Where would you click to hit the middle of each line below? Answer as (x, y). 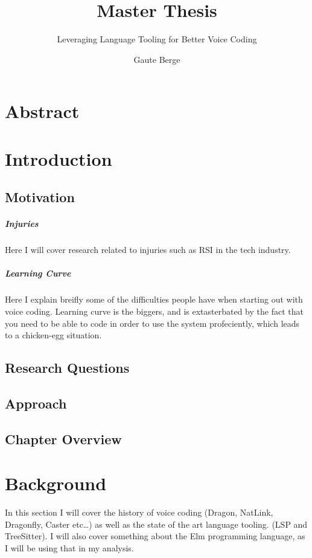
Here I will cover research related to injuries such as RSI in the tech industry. (148, 250)
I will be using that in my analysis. (69, 548)
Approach (36, 403)
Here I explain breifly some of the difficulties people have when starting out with (154, 299)
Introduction (59, 158)
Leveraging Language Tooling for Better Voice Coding (157, 39)
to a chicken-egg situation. (53, 335)
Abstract (42, 111)
